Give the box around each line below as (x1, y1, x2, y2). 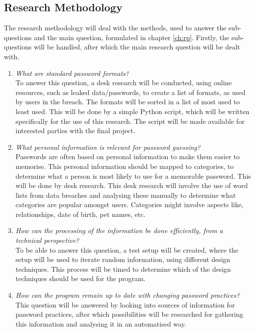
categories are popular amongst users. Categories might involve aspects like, (15, 199, 244, 210)
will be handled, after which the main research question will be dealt (34, 42, 240, 52)
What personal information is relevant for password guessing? (15, 142, 201, 152)
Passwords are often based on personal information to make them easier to (15, 151, 240, 162)
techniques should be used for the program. (15, 273, 146, 284)
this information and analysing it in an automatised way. (15, 318, 186, 329)
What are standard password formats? (15, 68, 129, 78)
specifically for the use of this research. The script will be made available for (15, 116, 245, 126)
